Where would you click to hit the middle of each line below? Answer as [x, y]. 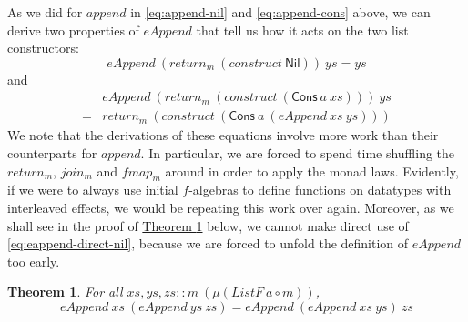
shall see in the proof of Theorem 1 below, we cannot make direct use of [208, 225]
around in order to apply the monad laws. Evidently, [312, 171]
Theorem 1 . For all [65, 292]
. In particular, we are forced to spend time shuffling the [298, 153]
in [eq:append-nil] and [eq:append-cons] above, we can [280, 12]
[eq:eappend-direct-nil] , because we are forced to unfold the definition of [208, 243]
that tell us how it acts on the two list [302, 30]
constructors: [43, 48]
